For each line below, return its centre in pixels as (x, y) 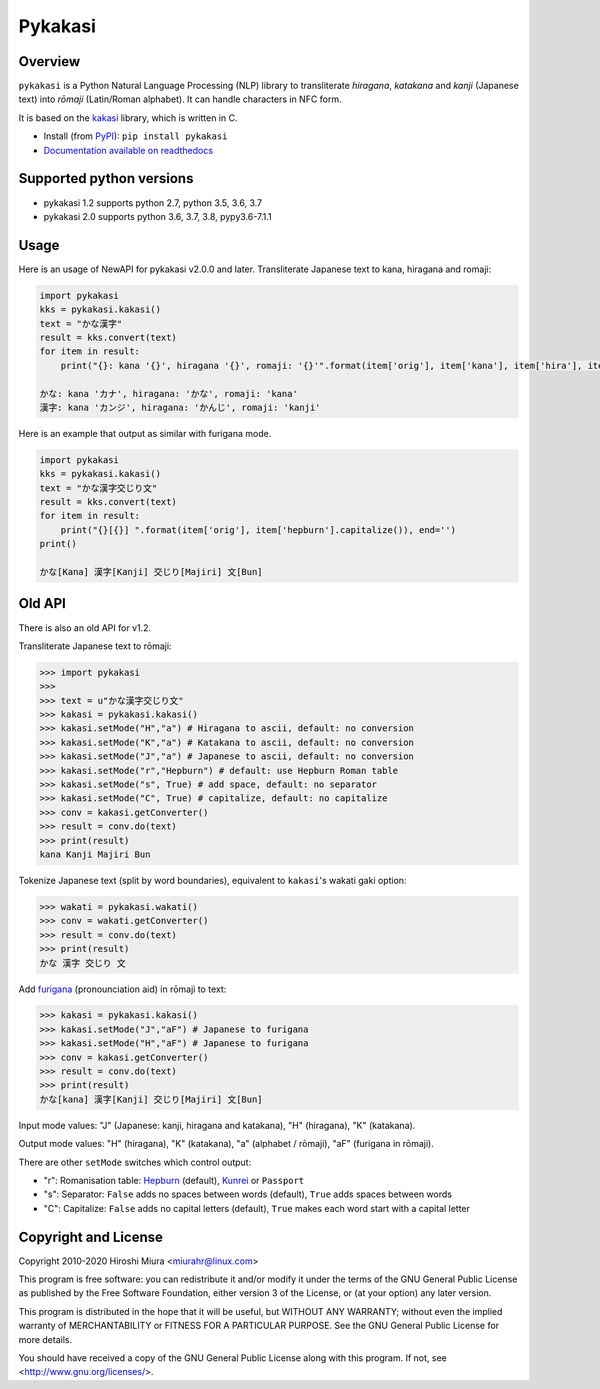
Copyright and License (91, 1236)
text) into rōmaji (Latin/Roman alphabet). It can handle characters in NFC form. (180, 99)
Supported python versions (106, 178)
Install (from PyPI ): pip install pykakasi (135, 136)
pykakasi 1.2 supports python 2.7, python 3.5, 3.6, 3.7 (153, 202)
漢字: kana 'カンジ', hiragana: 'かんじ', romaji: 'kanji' (180, 407)
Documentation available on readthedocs (128, 150)
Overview (49, 61)
